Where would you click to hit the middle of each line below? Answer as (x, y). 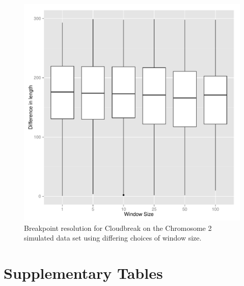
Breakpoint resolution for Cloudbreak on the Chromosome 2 (118, 228)
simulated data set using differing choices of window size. (113, 238)
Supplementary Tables (83, 272)
